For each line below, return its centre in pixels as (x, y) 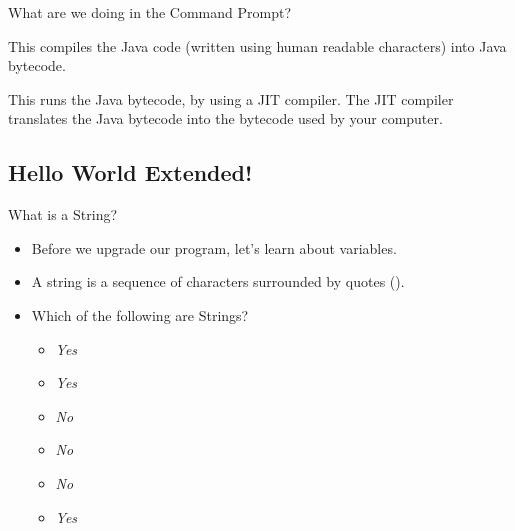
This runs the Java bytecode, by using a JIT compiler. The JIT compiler (231, 98)
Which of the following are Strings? (140, 314)
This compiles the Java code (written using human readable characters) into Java (257, 45)
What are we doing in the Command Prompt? (149, 12)
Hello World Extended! (130, 172)
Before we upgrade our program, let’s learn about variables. (214, 247)
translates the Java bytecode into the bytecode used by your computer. (225, 118)
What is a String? (63, 214)
